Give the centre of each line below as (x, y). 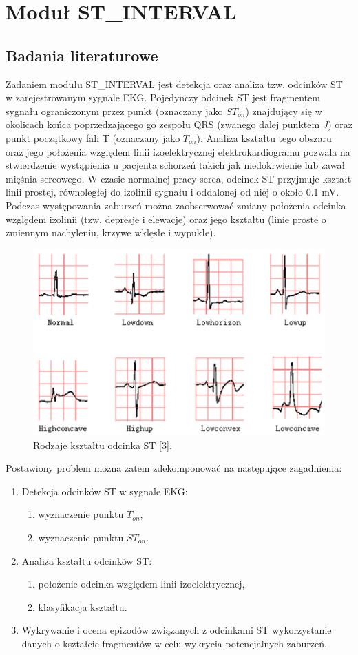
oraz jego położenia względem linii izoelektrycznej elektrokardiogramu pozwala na (178, 151)
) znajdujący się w (284, 111)
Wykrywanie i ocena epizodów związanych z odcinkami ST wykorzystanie (177, 630)
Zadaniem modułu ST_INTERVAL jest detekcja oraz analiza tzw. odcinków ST (174, 84)
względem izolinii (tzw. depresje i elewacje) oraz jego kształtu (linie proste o (166, 219)
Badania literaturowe (82, 55)
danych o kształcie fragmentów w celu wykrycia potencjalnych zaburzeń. (174, 643)
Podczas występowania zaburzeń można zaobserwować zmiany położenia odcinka (176, 205)
